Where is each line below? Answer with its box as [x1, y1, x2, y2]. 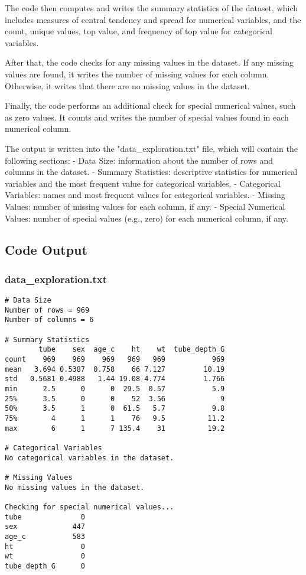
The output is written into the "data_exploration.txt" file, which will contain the [5, 142, 298, 154]
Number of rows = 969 [5, 306, 90, 314]
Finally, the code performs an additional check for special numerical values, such [5, 99, 296, 112]
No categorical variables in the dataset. [5, 453, 174, 462]
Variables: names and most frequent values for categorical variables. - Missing [5, 189, 285, 201]
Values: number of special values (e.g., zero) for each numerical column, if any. [5, 212, 288, 224]
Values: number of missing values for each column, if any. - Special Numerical [5, 200, 285, 212]
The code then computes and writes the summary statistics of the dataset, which [5, 2, 298, 14]
